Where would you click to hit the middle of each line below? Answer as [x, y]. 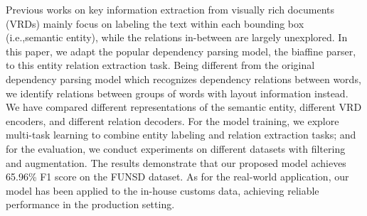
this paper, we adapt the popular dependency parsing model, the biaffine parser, [181, 51]
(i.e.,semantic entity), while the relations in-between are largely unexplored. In [177, 37]
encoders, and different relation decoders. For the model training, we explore [172, 120]
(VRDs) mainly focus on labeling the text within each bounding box [155, 23]
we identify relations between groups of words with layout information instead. [177, 93]
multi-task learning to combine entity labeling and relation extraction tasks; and [181, 135]
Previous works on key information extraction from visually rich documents [170, 9]
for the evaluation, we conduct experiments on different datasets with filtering [176, 148]
